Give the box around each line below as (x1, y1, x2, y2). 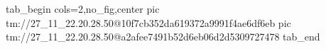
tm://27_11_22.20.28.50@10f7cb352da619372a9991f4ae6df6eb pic (6, 15, 291, 30)
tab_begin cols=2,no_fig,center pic (6, 1, 160, 16)
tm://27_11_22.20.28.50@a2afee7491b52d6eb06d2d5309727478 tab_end (6, 29, 320, 44)
